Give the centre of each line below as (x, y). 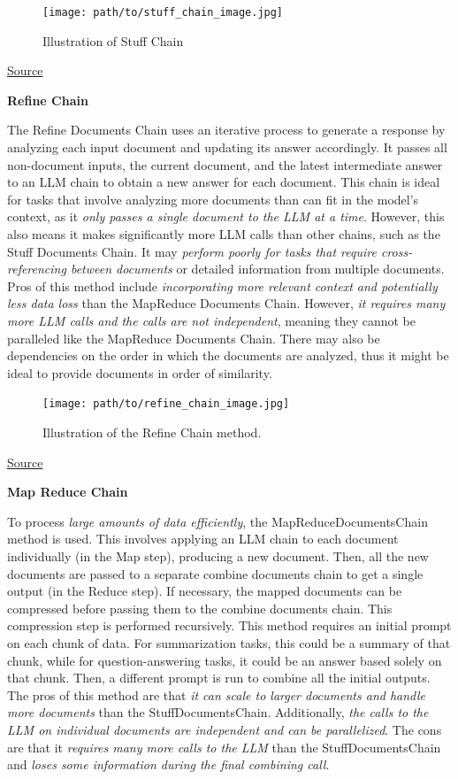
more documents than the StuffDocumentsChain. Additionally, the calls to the (218, 712)
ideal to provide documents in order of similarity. (140, 372)
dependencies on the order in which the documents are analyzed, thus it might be (228, 355)
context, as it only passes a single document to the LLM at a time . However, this (226, 216)
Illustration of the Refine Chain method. (152, 432)
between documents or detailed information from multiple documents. (257, 269)
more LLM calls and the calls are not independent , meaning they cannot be (211, 320)
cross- (397, 251)
